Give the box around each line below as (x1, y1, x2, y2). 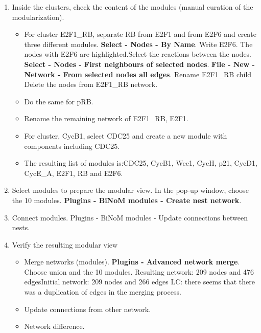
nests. (12, 222, 30, 233)
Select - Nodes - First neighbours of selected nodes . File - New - (24, 58, 255, 69)
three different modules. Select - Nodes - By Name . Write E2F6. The (24, 38, 253, 49)
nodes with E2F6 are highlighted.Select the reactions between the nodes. (24, 49, 252, 59)
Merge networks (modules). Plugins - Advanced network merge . (24, 256, 240, 267)
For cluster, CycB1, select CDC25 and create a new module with (24, 130, 227, 141)
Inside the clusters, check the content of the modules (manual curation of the (12, 2, 253, 12)
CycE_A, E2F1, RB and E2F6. (24, 167, 123, 178)
